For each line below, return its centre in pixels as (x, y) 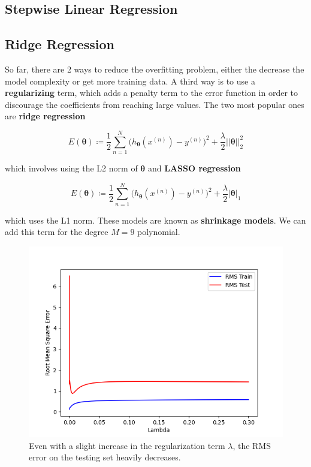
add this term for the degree (57, 232)
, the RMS (252, 445)
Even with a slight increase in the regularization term (127, 445)
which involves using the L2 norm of (71, 168)
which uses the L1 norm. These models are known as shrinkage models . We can (155, 220)
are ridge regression (45, 116)
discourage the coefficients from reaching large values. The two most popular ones (155, 104)
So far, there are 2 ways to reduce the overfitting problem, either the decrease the (155, 69)
